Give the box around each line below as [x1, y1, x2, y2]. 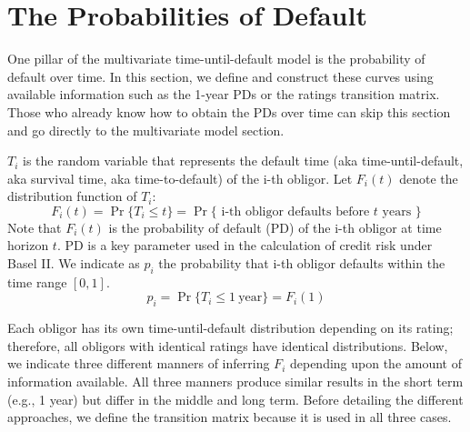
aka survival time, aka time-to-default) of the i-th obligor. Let [7, 168, 353, 187]
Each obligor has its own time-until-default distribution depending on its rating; [7, 318, 454, 337]
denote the [399, 168, 458, 187]
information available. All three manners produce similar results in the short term [7, 372, 464, 391]
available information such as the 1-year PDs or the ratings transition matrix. [7, 85, 440, 104]
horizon [7, 236, 49, 255]
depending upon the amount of [289, 354, 463, 373]
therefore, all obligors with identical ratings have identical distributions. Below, [7, 336, 448, 355]
